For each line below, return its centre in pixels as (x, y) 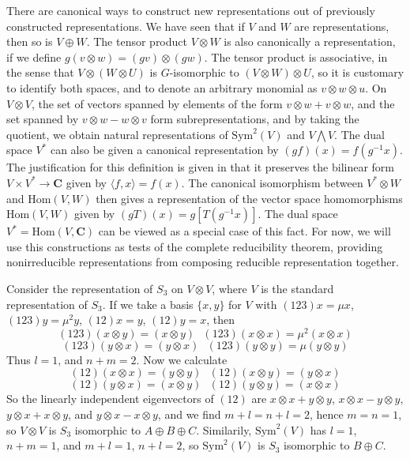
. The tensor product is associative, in (296, 56)
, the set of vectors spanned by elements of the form (157, 103)
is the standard (297, 288)
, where (229, 288)
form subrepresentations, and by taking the (255, 119)
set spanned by (43, 119)
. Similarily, (224, 429)
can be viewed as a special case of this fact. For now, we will (244, 231)
